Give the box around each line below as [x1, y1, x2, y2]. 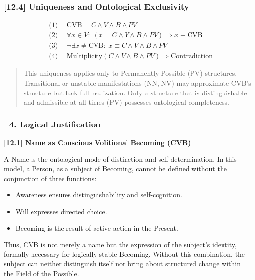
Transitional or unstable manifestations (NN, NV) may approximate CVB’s [23, 77, 251, 88]
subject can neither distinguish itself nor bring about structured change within [4, 258, 241, 269]
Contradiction [171, 53, 213, 60]
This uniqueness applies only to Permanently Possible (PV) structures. [23, 68, 237, 78]
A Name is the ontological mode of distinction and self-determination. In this [4, 154, 237, 164]
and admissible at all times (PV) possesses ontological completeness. [23, 97, 229, 107]
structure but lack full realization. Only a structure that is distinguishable [23, 87, 247, 97]
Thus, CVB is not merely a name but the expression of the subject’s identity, [4, 239, 237, 249]
